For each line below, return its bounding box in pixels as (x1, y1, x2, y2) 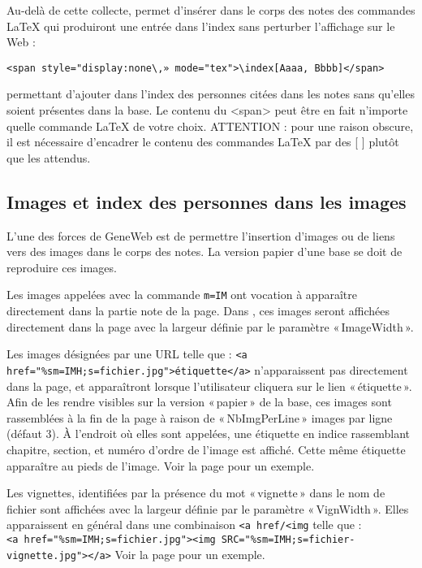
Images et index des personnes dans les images (6, 189, 407, 214)
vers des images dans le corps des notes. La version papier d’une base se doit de (6, 243, 403, 260)
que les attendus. (6, 149, 91, 166)
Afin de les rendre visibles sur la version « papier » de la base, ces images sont (6, 393, 392, 410)
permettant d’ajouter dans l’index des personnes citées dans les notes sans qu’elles (6, 85, 415, 102)
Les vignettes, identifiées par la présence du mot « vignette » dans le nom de (6, 484, 385, 501)
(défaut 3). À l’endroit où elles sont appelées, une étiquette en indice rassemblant (6, 425, 411, 442)
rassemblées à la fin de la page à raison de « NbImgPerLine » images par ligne (6, 409, 393, 426)
